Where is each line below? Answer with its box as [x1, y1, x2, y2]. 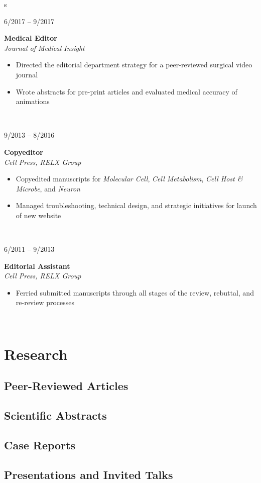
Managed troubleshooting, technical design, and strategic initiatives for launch [16, 200, 257, 211]
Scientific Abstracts [4, 408, 107, 423]
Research [4, 343, 68, 364]
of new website [16, 210, 61, 220]
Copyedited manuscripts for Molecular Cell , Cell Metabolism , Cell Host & [16, 173, 243, 184]
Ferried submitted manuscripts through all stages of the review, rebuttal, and [16, 287, 254, 298]
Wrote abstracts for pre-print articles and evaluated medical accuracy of [16, 86, 237, 96]
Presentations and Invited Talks [4, 466, 173, 482]
